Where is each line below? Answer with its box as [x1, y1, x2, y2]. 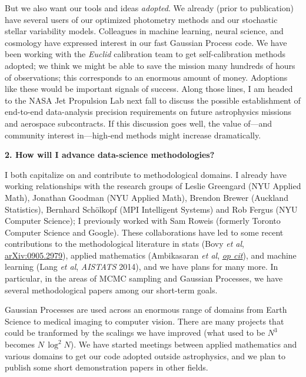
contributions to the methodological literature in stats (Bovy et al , [5, 237, 244, 250]
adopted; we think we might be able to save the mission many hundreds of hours [5, 59, 295, 71]
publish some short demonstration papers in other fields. [5, 361, 208, 373]
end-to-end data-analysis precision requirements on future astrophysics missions [5, 105, 292, 118]
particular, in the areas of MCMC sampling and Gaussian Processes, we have [5, 272, 283, 285]
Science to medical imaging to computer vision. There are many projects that [5, 315, 284, 327]
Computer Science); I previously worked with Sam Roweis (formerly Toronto [5, 214, 281, 227]
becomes [5, 338, 35, 350]
